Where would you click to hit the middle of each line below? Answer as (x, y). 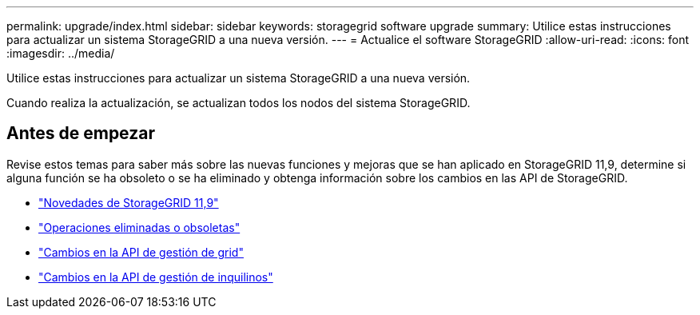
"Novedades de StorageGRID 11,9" (129, 202)
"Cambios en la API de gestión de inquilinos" (156, 277)
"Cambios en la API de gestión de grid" (141, 252)
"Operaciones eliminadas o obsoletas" (139, 227)
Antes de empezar (81, 134)
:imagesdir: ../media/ (61, 53)
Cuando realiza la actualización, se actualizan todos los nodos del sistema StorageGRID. (239, 103)
